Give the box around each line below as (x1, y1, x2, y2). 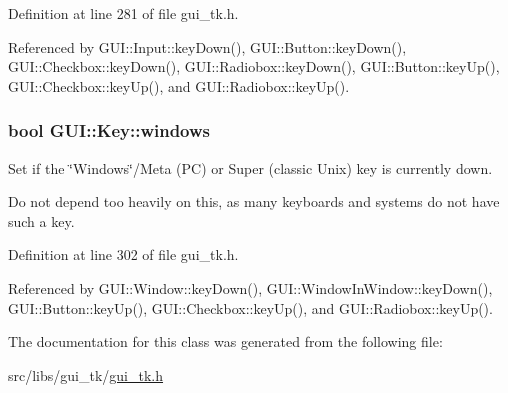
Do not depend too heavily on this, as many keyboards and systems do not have (8, 191, 500, 212)
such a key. (8, 210, 75, 231)
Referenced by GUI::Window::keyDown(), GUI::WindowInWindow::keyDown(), (8, 277, 493, 298)
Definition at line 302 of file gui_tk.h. (8, 244, 239, 265)
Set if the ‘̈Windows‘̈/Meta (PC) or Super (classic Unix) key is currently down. (8, 157, 493, 178)
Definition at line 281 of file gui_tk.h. (8, 3, 239, 23)
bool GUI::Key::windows (8, 118, 211, 143)
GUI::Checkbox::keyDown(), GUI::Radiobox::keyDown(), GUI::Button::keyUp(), (8, 56, 500, 77)
